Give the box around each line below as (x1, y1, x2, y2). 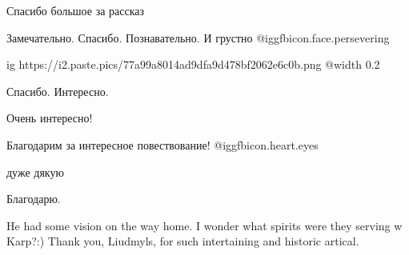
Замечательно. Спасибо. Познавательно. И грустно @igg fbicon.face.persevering (6, 29, 390, 46)
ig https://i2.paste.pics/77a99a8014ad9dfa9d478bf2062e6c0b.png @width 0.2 (6, 56, 380, 73)
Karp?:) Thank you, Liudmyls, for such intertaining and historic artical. (6, 233, 359, 249)
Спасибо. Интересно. (6, 82, 109, 99)
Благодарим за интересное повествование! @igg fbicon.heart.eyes (6, 136, 319, 153)
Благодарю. (6, 190, 61, 207)
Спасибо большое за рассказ (6, 2, 145, 18)
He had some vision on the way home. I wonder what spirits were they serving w (6, 217, 403, 233)
